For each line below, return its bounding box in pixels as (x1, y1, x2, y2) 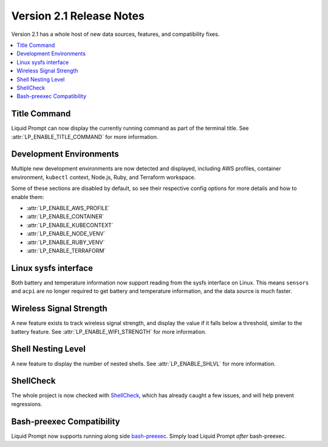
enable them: (11, 193, 44, 200)
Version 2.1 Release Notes (11, 9, 145, 23)
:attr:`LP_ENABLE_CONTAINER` (26, 213, 104, 220)
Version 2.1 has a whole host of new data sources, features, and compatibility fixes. (11, 30, 220, 38)
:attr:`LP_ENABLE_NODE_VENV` (26, 230, 106, 238)
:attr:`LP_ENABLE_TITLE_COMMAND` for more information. (11, 133, 159, 140)
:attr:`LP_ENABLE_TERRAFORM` (26, 247, 106, 254)
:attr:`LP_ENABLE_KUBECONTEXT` (26, 221, 114, 228)
